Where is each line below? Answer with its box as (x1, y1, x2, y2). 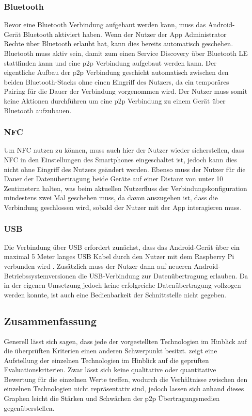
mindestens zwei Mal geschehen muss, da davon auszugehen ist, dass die (4, 192, 218, 203)
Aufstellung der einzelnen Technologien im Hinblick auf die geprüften (4, 355, 209, 365)
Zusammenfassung (4, 313, 97, 328)
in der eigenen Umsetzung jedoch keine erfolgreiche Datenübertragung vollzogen (4, 280, 241, 290)
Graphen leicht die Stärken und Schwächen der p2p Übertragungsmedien (4, 393, 220, 403)
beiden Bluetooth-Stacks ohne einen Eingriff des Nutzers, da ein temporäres (4, 76, 229, 87)
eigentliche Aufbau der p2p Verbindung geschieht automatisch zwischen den (4, 67, 229, 77)
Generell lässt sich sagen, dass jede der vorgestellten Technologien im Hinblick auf (4, 336, 247, 346)
